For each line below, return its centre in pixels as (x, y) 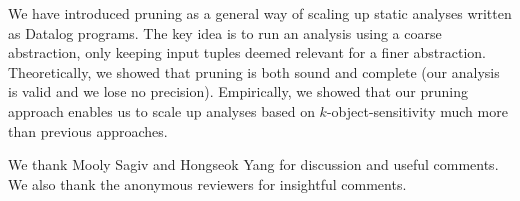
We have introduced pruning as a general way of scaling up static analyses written (260, 13)
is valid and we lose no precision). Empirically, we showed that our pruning (238, 91)
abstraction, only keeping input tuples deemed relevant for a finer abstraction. (247, 52)
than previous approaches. (88, 130)
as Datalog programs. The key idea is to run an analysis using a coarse (225, 32)
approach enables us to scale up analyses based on (161, 110)
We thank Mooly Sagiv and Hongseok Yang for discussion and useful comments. (253, 164)
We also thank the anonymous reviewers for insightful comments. (207, 183)
